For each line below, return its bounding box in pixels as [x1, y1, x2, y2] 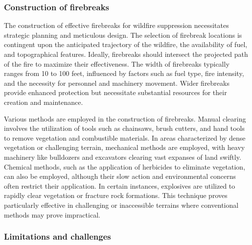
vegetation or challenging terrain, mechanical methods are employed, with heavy [4, 142, 245, 152]
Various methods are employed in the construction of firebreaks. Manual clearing [4, 113, 246, 123]
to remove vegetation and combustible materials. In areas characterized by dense [4, 132, 246, 143]
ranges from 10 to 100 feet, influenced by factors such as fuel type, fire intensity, [4, 68, 244, 78]
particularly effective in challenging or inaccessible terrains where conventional [4, 199, 239, 210]
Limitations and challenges [4, 230, 111, 243]
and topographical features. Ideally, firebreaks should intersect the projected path [4, 49, 248, 59]
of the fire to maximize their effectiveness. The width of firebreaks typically [4, 58, 229, 69]
